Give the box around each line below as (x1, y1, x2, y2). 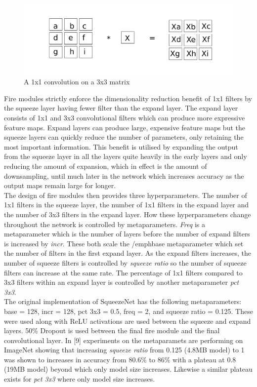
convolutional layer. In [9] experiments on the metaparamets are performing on (4, 335, 243, 345)
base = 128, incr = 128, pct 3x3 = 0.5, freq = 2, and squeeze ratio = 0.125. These (4, 306, 253, 316)
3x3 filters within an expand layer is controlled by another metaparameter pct (4, 277, 239, 287)
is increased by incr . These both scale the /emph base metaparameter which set (4, 238, 244, 248)
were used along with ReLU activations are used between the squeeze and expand (4, 315, 251, 326)
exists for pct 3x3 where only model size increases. (4, 374, 155, 384)
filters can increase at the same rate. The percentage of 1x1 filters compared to (4, 267, 243, 277)
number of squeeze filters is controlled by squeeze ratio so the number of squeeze (4, 257, 247, 268)
